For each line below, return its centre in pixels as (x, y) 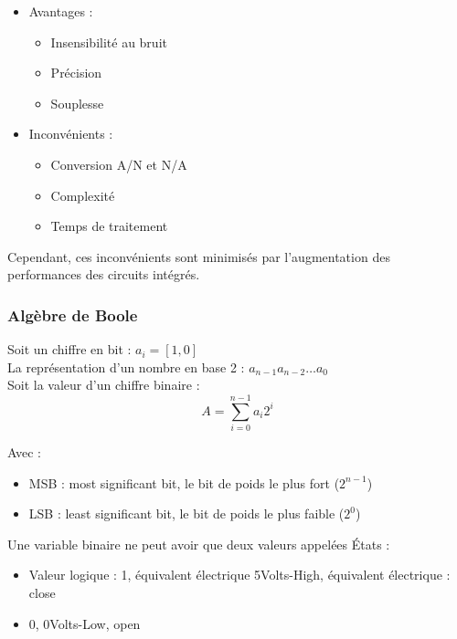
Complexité (83, 195)
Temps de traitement (109, 226)
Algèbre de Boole (73, 314)
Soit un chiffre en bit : (69, 349)
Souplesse (77, 103)
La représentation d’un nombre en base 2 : (126, 367)
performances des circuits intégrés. (104, 274)
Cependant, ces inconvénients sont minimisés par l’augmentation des (199, 256)
